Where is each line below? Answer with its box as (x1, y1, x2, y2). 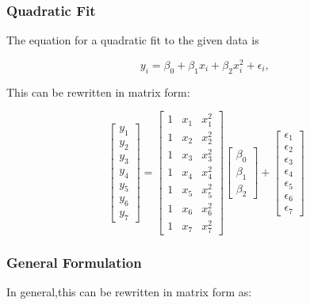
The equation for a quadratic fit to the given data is (6, 32, 259, 48)
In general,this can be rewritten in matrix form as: (6, 284, 252, 300)
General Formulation (6, 253, 142, 273)
